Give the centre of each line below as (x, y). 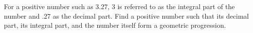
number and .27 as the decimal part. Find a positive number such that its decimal (126, 16)
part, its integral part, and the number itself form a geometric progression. (115, 25)
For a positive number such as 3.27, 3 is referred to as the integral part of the (119, 6)
